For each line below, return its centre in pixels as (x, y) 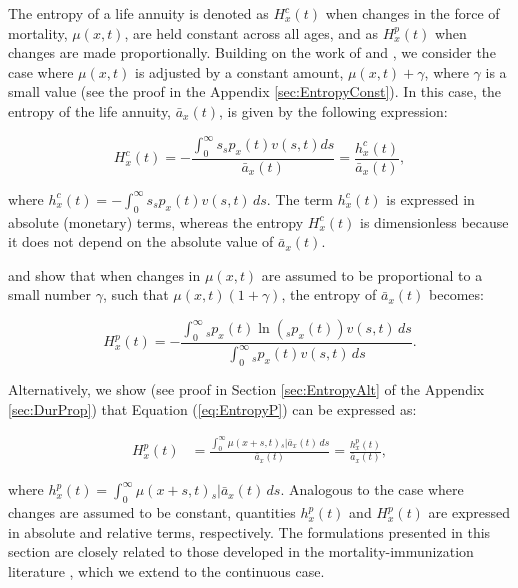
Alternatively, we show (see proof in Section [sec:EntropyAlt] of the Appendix (246, 389)
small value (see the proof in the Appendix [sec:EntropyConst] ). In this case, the (255, 91)
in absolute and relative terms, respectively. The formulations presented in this (249, 531)
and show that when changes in (104, 274)
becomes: (456, 294)
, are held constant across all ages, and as (251, 32)
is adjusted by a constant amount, (239, 71)
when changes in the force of (412, 13)
